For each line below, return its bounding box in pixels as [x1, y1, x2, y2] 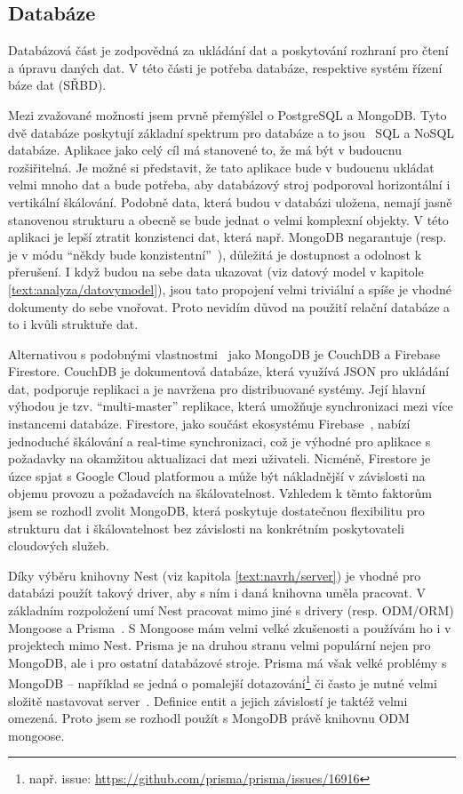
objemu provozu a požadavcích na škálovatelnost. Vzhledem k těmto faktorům [8, 484, 432, 502]
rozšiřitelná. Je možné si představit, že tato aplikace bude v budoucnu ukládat [8, 157, 435, 176]
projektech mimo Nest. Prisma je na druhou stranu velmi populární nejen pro [8, 636, 431, 654]
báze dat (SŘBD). [8, 76, 107, 94]
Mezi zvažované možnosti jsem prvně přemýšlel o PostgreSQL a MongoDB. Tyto [8, 105, 447, 124]
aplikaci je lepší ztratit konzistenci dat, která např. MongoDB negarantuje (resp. [8, 228, 447, 246]
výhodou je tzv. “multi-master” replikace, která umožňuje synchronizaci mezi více [8, 397, 453, 415]
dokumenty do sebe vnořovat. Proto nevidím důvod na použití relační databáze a [8, 297, 451, 316]
